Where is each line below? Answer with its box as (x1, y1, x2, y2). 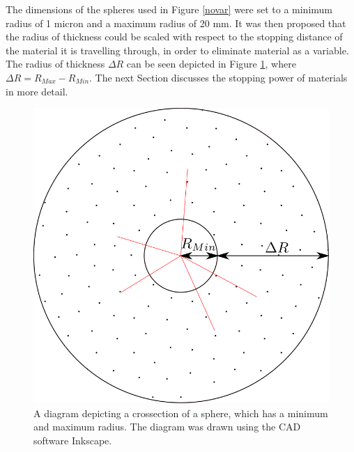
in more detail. (6, 84, 68, 98)
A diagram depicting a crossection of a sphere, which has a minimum (33, 405, 328, 420)
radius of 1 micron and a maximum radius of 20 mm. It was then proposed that (6, 15, 346, 30)
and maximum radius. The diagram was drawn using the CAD (33, 419, 301, 434)
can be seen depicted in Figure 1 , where (126, 56, 296, 71)
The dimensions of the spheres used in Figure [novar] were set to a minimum (6, 2, 332, 16)
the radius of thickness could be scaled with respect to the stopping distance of (6, 29, 343, 44)
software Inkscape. (33, 432, 112, 447)
